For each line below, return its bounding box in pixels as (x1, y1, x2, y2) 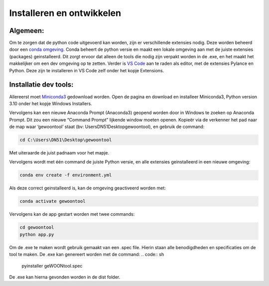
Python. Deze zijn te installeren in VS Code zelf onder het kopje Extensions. (9, 67, 164, 73)
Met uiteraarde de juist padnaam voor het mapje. (9, 150, 110, 156)
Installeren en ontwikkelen (9, 7, 122, 18)
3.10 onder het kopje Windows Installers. (9, 100, 92, 107)
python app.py (19, 232, 54, 237)
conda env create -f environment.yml (19, 172, 112, 178)
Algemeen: (9, 26, 44, 35)
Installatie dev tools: (9, 80, 74, 89)
